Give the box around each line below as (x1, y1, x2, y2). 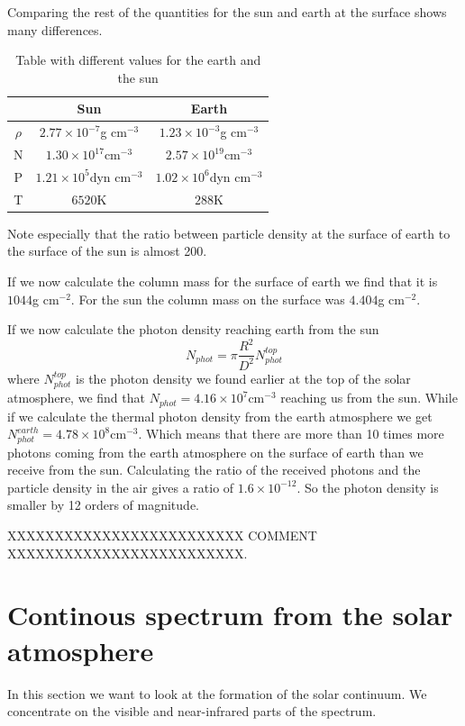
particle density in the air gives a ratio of (7, 477, 234, 496)
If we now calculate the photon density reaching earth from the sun (7, 320, 379, 339)
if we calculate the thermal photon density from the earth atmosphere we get (7, 406, 433, 425)
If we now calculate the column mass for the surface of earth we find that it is (7, 272, 438, 291)
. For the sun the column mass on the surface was (70, 289, 345, 308)
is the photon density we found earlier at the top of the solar (76, 368, 411, 387)
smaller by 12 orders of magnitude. (7, 495, 199, 514)
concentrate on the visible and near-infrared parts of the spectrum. (7, 702, 377, 721)
